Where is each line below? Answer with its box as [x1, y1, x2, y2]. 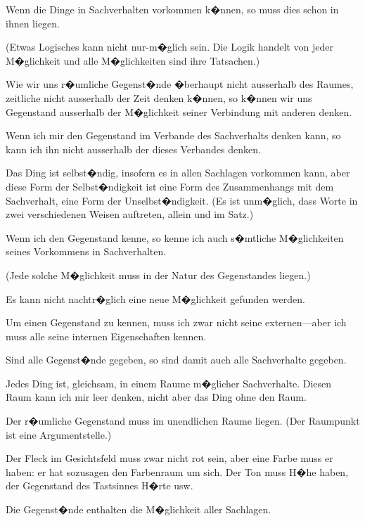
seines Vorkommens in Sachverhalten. [6, 244, 167, 259]
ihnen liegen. [6, 15, 60, 30]
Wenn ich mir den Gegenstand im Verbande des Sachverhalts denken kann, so [6, 128, 341, 143]
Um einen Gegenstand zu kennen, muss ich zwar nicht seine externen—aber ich [6, 315, 347, 330]
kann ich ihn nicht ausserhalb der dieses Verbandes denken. [6, 141, 261, 156]
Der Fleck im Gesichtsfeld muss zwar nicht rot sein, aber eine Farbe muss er [6, 451, 333, 465]
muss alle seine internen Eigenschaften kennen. [6, 328, 207, 343]
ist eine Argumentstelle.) [6, 427, 112, 442]
